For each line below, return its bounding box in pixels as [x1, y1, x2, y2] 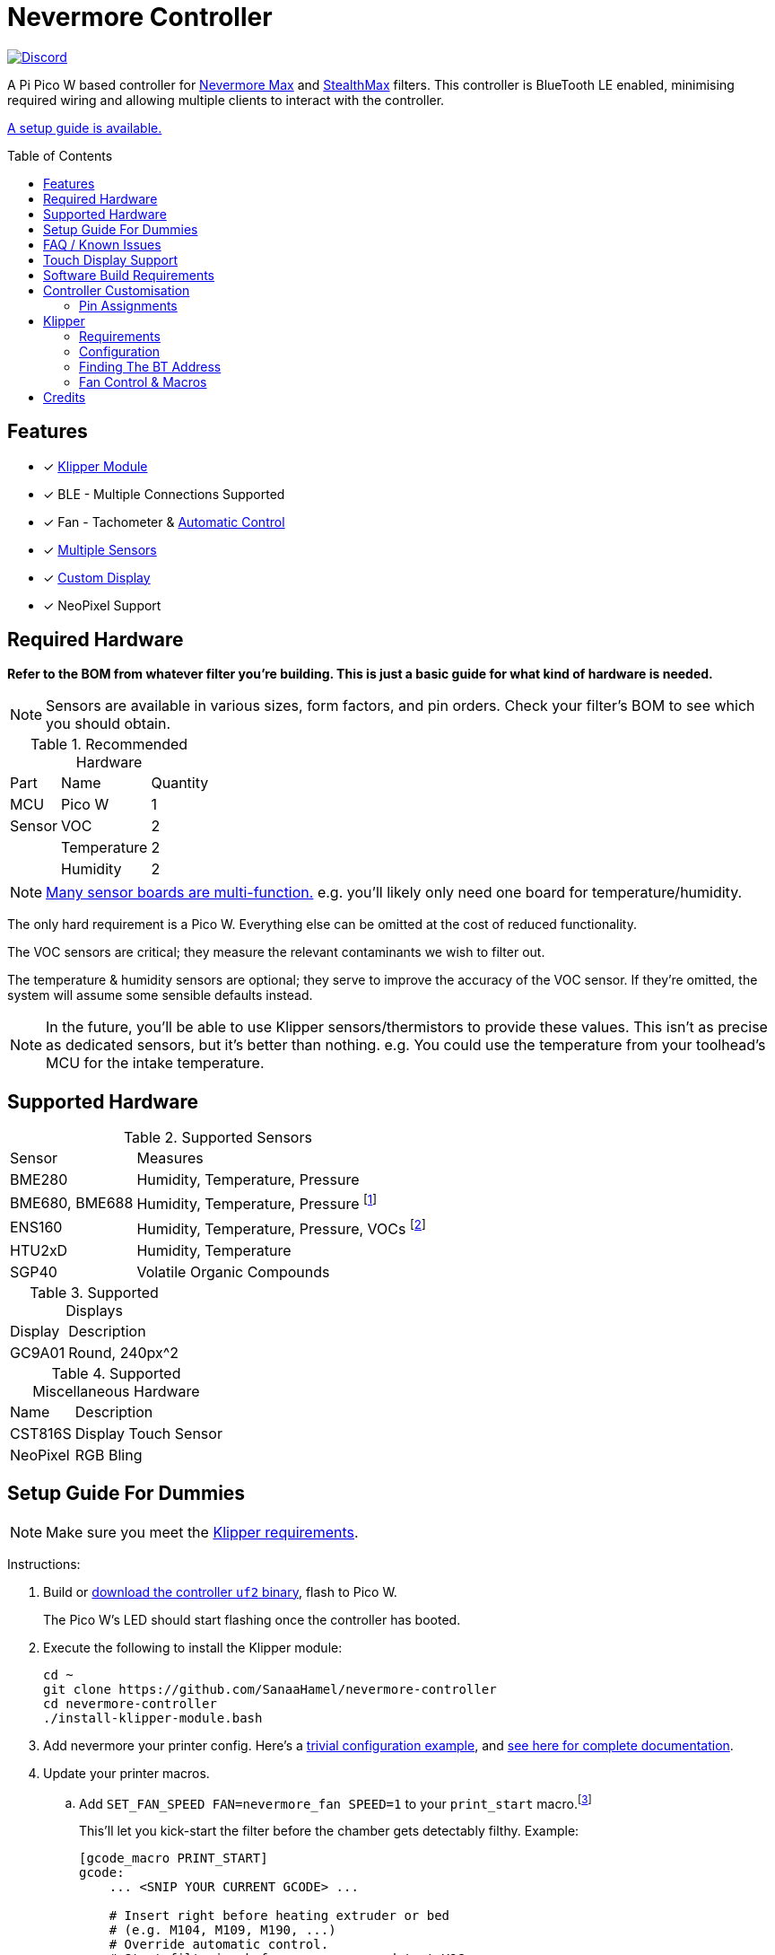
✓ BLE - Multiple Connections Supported [43, 486, 285, 502]
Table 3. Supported [30, 1283, 159, 1302]
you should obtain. [46, 714, 171, 733]
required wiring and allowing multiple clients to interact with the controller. [7, 92, 445, 108]
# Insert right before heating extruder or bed [109, 1908, 450, 1924]
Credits [43, 389, 86, 405]
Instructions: [7, 1556, 81, 1572]
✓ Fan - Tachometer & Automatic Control [43, 513, 285, 530]
